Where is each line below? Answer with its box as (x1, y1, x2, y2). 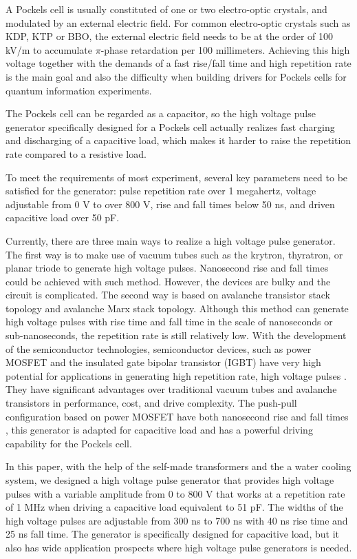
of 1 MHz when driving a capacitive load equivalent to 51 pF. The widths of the (6, 500, 343, 514)
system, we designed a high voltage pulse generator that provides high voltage (6, 473, 334, 487)
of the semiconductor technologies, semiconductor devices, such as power (6, 341, 312, 356)
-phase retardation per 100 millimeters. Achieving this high (100, 42, 350, 57)
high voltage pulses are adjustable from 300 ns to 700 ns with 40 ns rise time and (6, 513, 348, 527)
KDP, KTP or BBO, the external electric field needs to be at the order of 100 (6, 29, 334, 43)
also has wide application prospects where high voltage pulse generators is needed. (6, 540, 352, 554)
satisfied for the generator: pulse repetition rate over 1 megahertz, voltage (6, 183, 316, 198)
